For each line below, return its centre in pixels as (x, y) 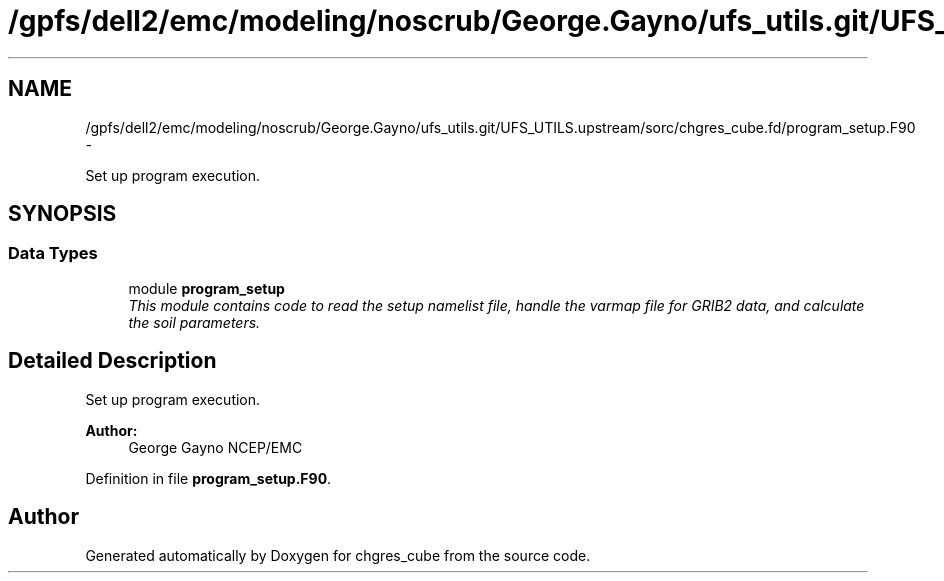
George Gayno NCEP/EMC (215, 447)
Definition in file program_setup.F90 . (208, 478)
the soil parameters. (194, 322)
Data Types (53, 253)
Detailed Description (112, 361)
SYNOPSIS (62, 214)
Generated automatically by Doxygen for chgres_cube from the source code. (338, 555)
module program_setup (206, 288)
